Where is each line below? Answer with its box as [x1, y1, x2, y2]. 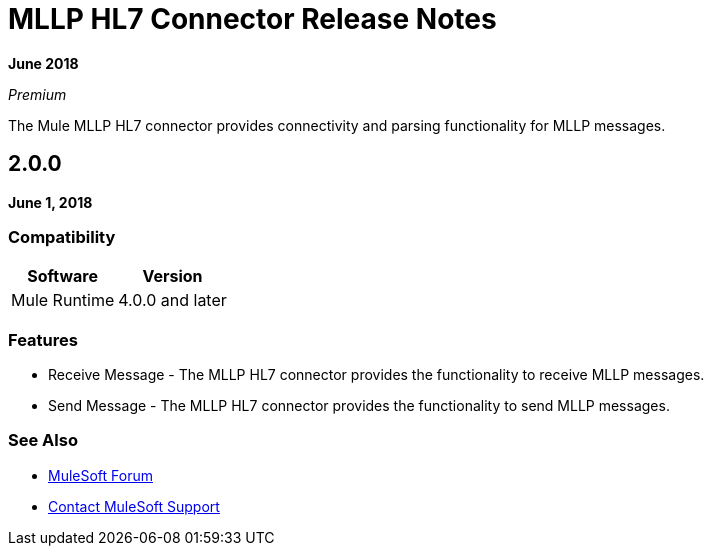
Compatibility [8, 226, 116, 247]
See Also [8, 430, 78, 451]
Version [142, 266, 203, 287]
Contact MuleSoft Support [48, 497, 220, 515]
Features [8, 329, 78, 350]
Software [27, 266, 98, 287]
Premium [8, 85, 67, 103]
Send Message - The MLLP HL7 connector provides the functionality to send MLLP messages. [48, 397, 670, 415]
